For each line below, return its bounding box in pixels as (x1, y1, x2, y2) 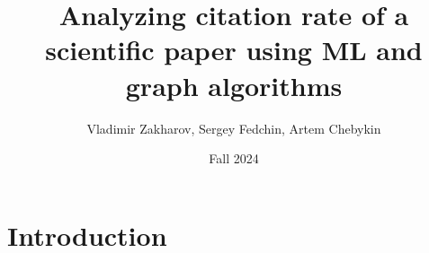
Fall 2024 (209, 149, 259, 168)
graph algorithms (125, 66, 343, 103)
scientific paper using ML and (45, 31, 423, 68)
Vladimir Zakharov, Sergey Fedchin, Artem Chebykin (86, 118, 381, 137)
